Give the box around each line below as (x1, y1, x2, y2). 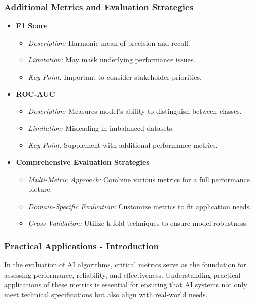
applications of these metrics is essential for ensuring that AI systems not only (4, 279, 247, 290)
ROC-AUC (16, 88, 55, 99)
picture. (28, 184, 52, 194)
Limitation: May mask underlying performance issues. (28, 54, 196, 65)
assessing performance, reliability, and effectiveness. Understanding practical (4, 269, 241, 280)
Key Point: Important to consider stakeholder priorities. (28, 72, 202, 82)
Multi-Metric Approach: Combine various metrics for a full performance (28, 174, 250, 184)
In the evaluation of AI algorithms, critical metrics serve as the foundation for (4, 259, 246, 270)
